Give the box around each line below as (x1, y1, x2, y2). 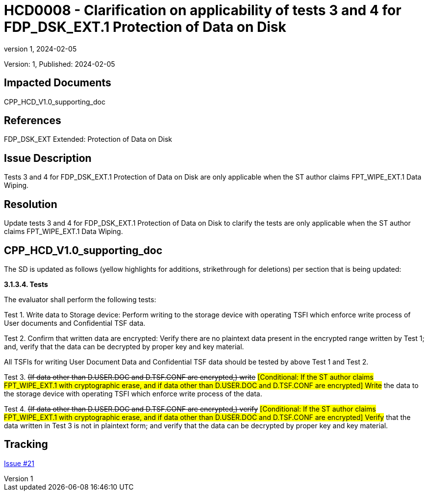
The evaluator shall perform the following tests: (4, 295, 156, 304)
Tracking (4, 438, 48, 451)
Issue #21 (4, 459, 35, 468)
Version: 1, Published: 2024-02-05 (4, 59, 115, 68)
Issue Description (4, 152, 92, 164)
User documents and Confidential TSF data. (4, 318, 146, 327)
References (4, 114, 61, 127)
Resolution (4, 198, 57, 210)
